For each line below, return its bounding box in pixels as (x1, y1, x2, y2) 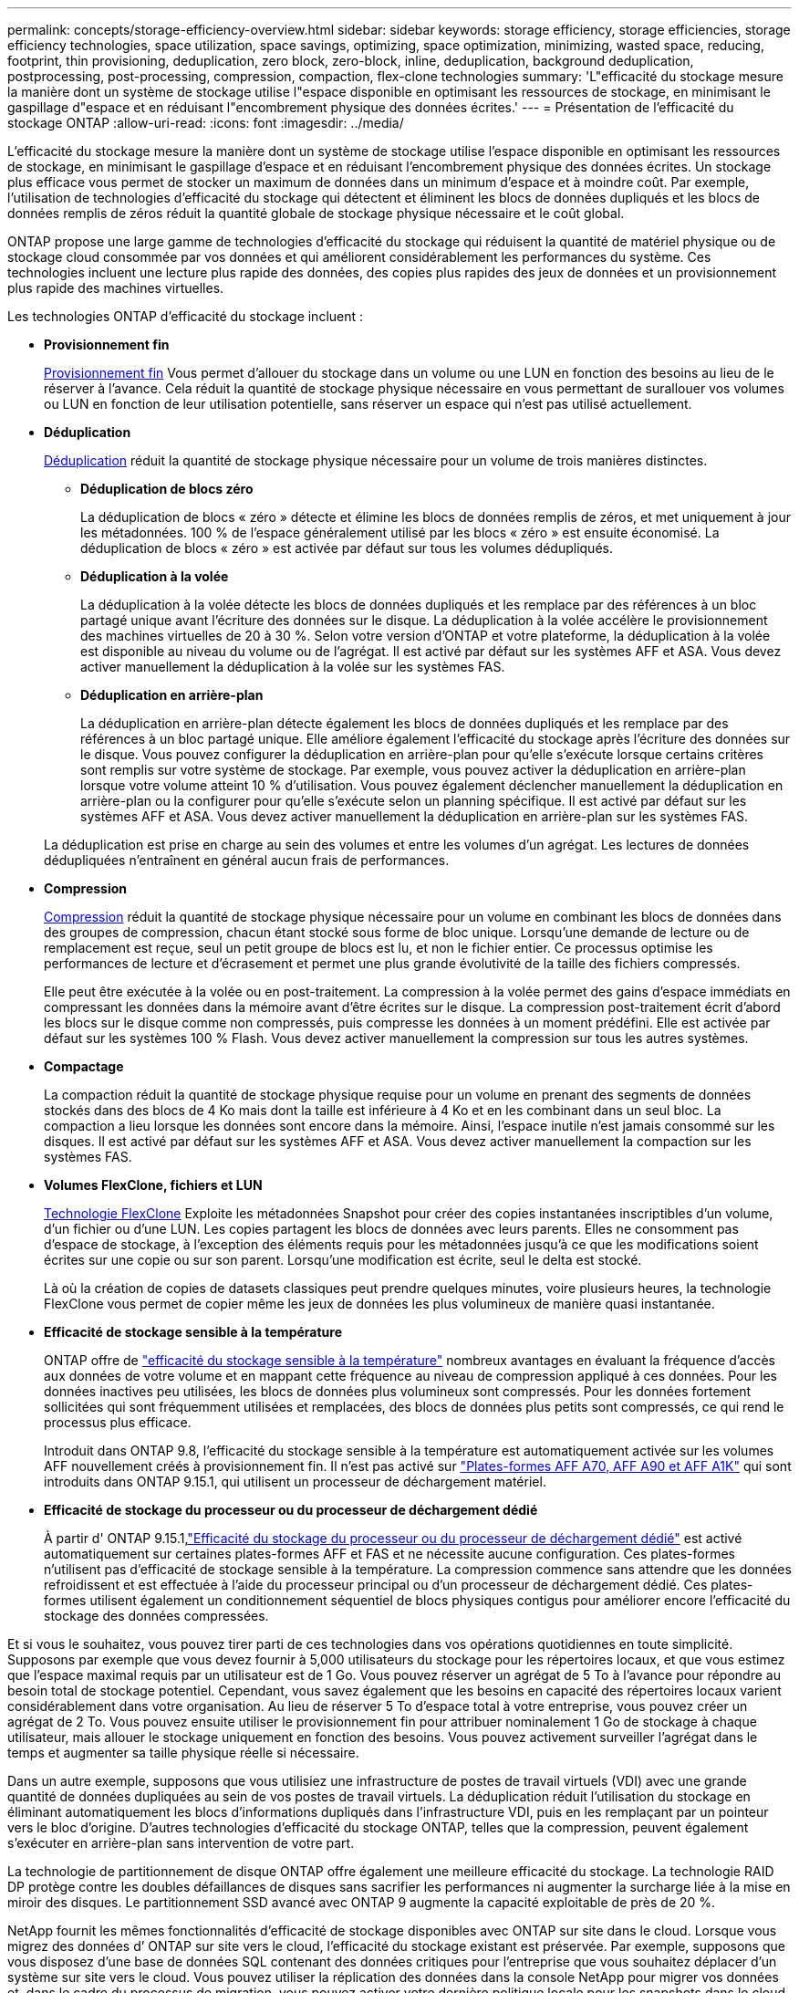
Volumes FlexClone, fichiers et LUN (44, 1177, 263, 1193)
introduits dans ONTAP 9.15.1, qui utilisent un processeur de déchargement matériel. (44, 1474, 546, 1489)
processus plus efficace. (44, 1414, 192, 1430)
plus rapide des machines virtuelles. (7, 280, 224, 296)
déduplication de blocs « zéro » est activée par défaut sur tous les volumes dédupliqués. (80, 540, 613, 556)
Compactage (44, 1059, 124, 1074)
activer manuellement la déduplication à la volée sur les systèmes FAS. (80, 659, 505, 674)
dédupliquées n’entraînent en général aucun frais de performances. (44, 852, 450, 868)
